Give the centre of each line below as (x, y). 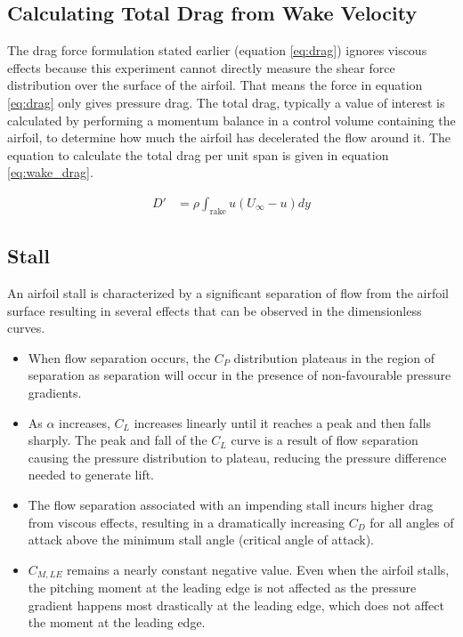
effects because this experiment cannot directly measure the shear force (201, 67)
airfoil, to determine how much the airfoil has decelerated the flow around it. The (229, 137)
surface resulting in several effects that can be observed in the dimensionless (215, 310)
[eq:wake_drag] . (50, 172)
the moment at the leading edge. (117, 622)
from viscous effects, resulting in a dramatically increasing (186, 522)
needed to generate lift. (91, 475)
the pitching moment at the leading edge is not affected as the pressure (222, 588)
